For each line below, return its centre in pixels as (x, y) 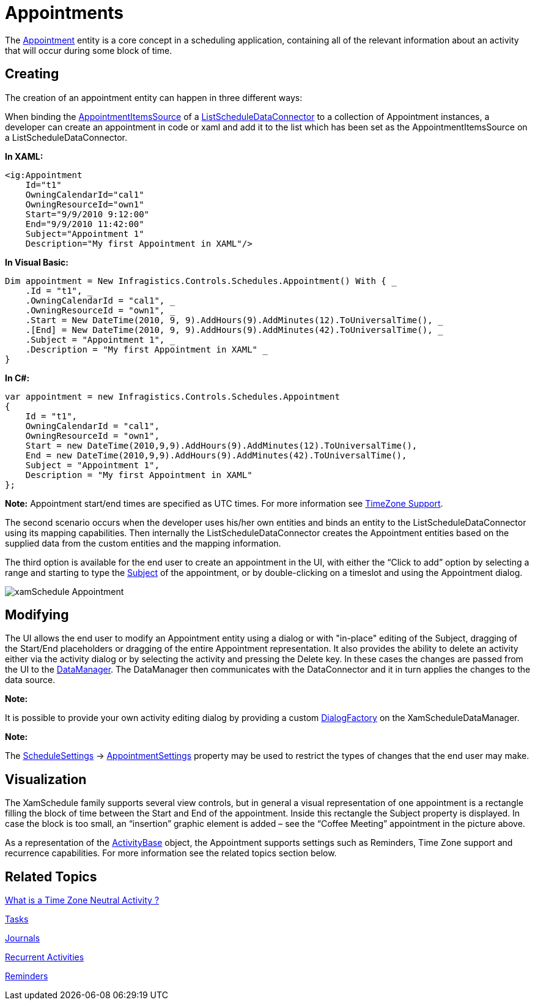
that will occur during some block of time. (89, 50)
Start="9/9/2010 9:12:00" (87, 214)
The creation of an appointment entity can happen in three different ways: (154, 97)
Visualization (46, 779)
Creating (32, 74)
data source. (30, 680)
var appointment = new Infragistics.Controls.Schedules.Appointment (172, 396)
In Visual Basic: (37, 262)
